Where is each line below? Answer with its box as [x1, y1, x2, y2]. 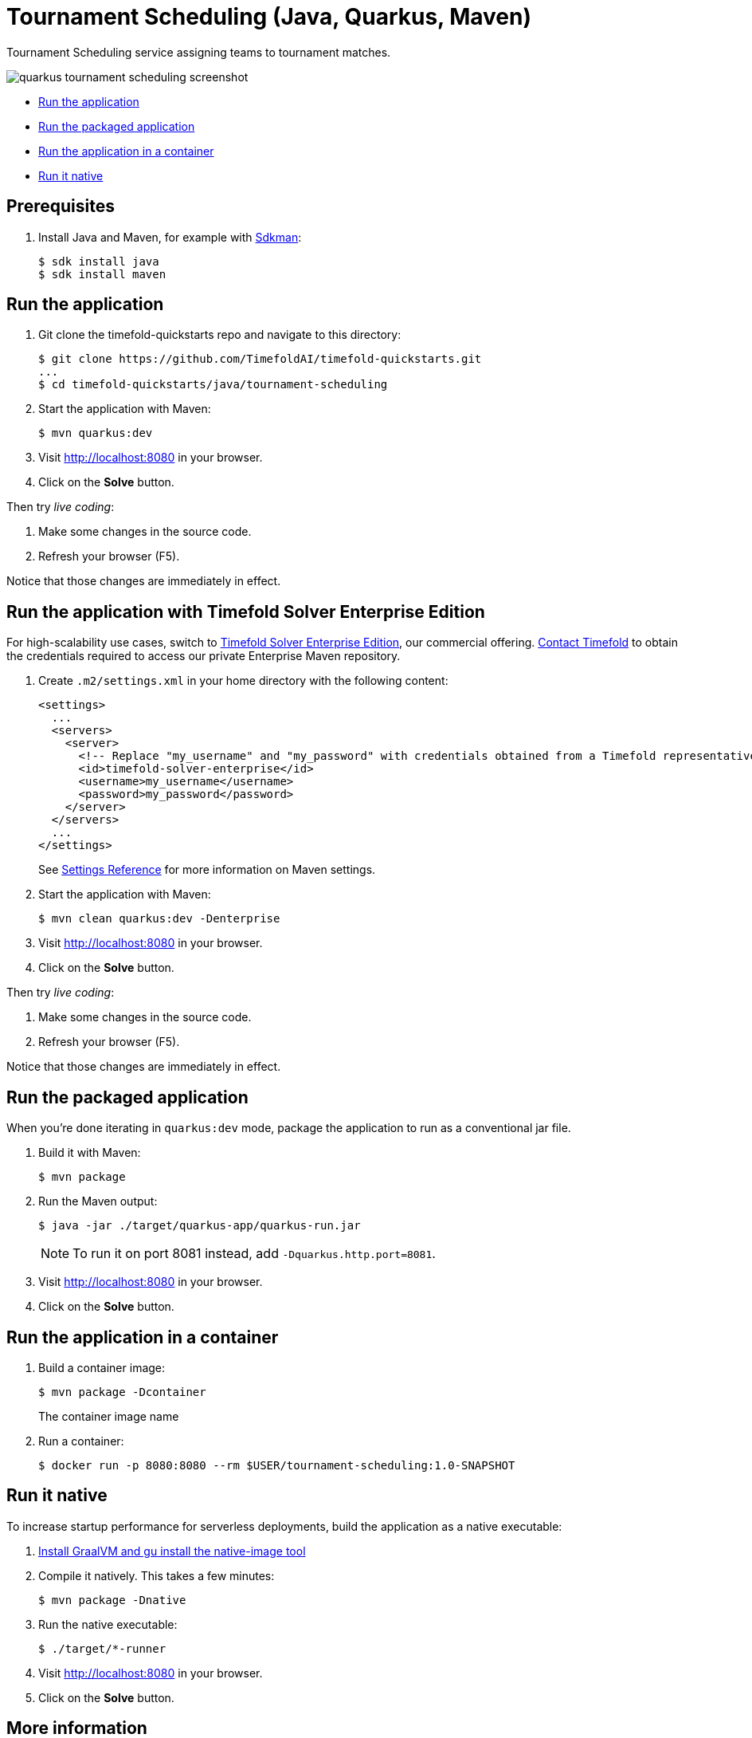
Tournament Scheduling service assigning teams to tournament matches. [6, 45, 391, 59]
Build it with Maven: [38, 1146, 141, 1160]
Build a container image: [38, 1360, 166, 1374]
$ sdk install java [38, 254, 159, 268]
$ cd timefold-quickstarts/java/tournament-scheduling [38, 378, 388, 391]
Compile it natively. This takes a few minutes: [38, 1568, 275, 1583]
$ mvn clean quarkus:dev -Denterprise [38, 912, 280, 926]
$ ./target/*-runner [38, 1642, 166, 1655]
